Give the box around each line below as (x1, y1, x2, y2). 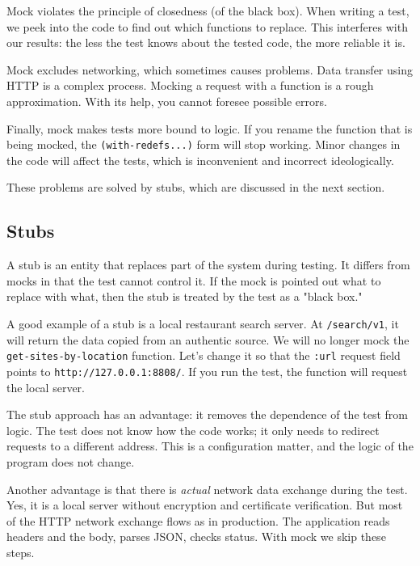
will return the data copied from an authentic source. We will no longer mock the (6, 331, 409, 348)
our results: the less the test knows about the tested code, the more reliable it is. (6, 34, 405, 51)
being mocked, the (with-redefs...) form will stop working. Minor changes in (6, 136, 401, 153)
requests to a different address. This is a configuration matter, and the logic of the (6, 437, 414, 454)
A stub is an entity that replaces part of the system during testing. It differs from (6, 256, 410, 273)
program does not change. (6, 453, 135, 470)
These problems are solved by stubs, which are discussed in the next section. (6, 179, 385, 196)
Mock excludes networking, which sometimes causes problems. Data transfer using (6, 61, 413, 78)
